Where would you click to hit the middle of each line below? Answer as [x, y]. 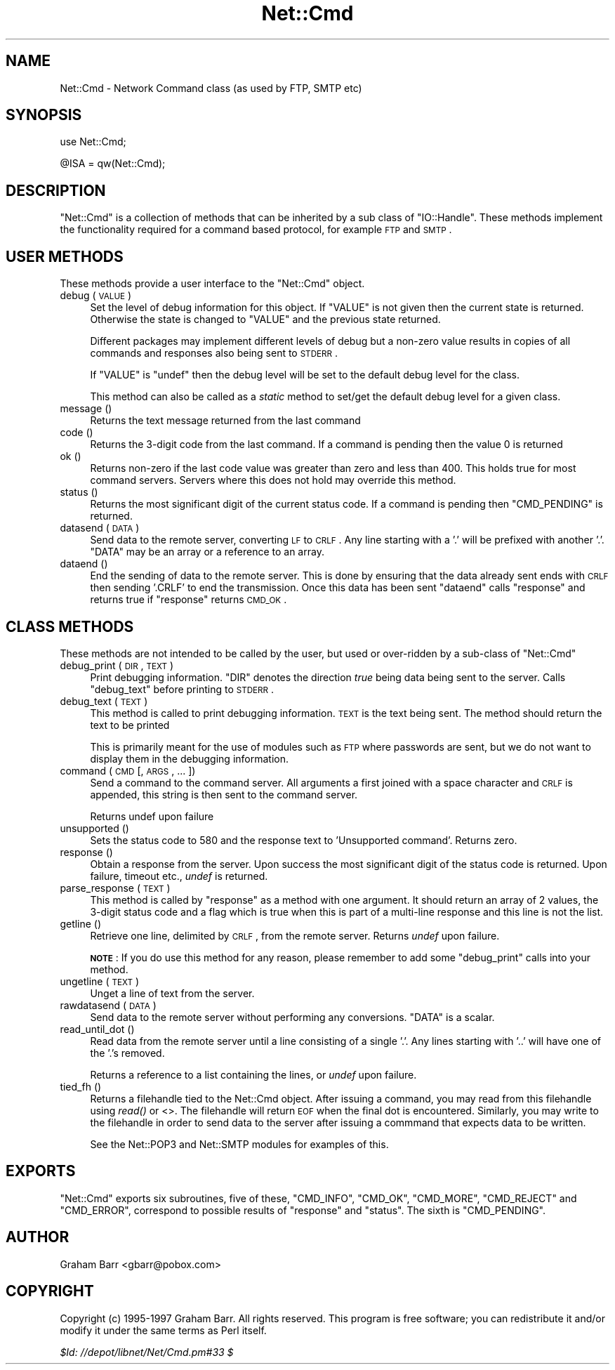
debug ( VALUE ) [96, 296]
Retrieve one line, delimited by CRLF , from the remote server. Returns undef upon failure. [295, 935]
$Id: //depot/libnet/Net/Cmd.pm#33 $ [147, 1352]
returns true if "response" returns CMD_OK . [189, 600]
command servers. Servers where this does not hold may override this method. [273, 480]
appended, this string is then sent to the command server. [224, 794]
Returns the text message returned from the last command [225, 421]
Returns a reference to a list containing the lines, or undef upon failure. [253, 1074]
